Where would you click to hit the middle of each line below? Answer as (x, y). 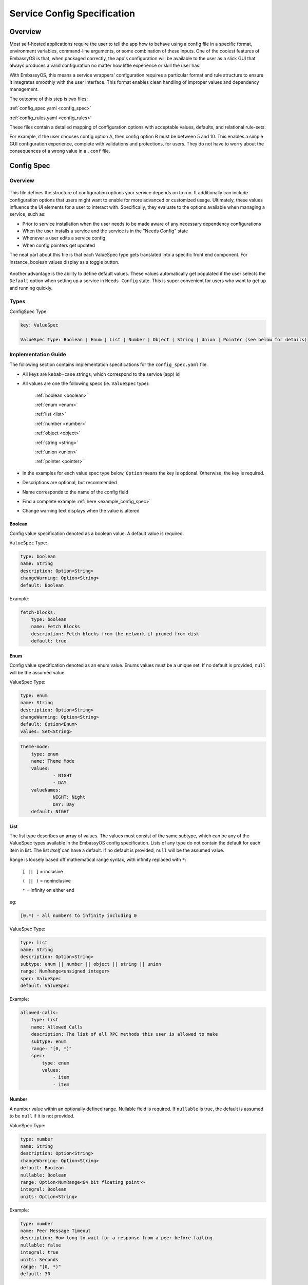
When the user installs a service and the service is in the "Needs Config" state (105, 231)
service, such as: (27, 214)
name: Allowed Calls (57, 1027)
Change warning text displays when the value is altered (81, 511)
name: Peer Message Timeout (55, 1231)
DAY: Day (64, 804)
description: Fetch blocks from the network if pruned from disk (115, 634)
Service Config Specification (72, 13)
